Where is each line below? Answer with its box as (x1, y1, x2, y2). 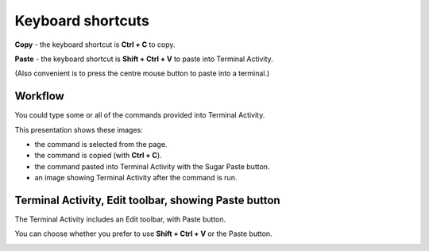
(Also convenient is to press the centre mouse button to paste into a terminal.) (14, 68, 270, 79)
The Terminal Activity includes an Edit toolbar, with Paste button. (14, 214, 226, 224)
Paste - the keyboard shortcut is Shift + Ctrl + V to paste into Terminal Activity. (14, 54, 273, 64)
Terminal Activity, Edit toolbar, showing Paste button (14, 194, 281, 207)
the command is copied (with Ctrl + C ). (34, 151, 162, 160)
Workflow (14, 90, 65, 103)
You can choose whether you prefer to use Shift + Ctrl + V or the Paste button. (14, 229, 273, 238)
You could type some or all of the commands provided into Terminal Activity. (14, 110, 265, 120)
